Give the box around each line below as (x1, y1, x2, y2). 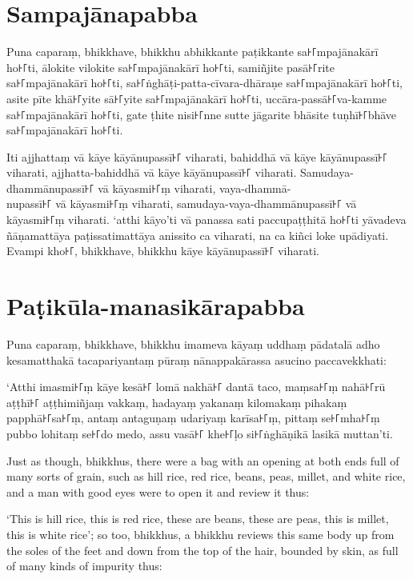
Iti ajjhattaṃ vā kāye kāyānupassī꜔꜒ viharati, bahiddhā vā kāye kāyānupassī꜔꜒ (6, 148, 388, 165)
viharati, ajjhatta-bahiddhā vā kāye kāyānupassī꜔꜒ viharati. (6, 164, 297, 181)
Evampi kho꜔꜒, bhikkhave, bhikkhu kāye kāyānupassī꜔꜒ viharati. (6, 242, 319, 259)
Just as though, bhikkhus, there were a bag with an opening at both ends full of (6, 452, 399, 469)
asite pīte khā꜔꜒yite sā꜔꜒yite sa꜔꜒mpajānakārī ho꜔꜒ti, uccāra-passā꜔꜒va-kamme (6, 90, 387, 106)
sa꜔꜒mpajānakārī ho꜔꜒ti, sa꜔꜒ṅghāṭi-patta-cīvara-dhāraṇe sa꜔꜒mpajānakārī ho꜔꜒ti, (6, 74, 403, 91)
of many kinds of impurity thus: (6, 557, 162, 574)
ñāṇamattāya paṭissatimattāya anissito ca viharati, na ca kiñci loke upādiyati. (6, 226, 389, 243)
